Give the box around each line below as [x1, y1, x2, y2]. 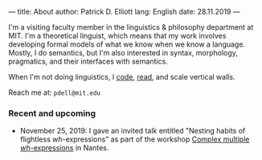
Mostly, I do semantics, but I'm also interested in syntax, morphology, [8, 48, 239, 57]
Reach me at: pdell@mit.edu [8, 88, 101, 97]
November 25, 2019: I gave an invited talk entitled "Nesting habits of [19, 126, 246, 136]
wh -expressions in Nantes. [19, 143, 109, 153]
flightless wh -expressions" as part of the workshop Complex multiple [19, 134, 250, 144]
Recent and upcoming [8, 108, 96, 119]
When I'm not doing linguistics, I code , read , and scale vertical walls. [8, 72, 235, 81]
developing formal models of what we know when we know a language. [8, 39, 246, 49]
